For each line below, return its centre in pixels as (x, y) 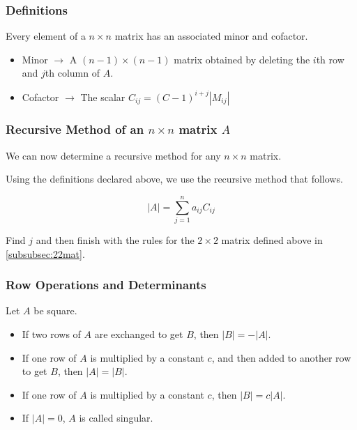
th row (330, 59)
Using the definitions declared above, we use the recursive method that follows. (174, 179)
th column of (72, 73)
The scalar (103, 97)
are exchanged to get (139, 334)
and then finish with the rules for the (115, 240)
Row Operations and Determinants (106, 285)
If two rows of (51, 334)
